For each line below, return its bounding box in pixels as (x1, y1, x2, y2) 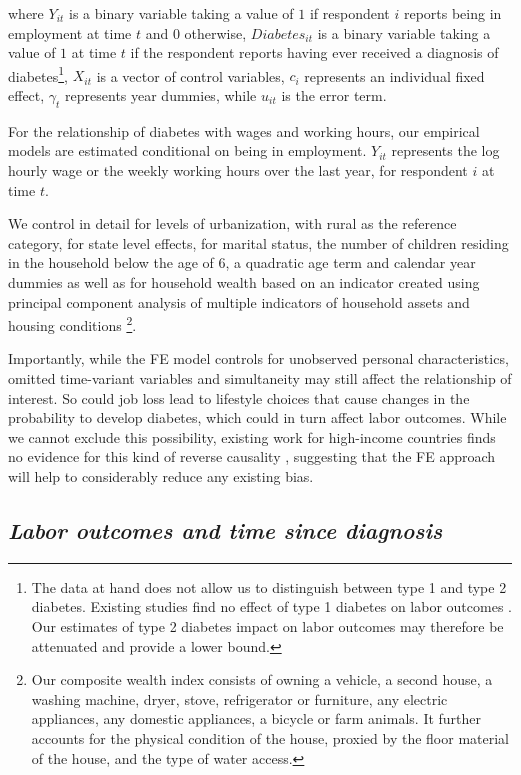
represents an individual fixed (304, 65, 485, 86)
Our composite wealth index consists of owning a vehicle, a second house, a (31, 669, 493, 690)
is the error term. (281, 85, 387, 106)
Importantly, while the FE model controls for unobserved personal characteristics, (8, 348, 509, 369)
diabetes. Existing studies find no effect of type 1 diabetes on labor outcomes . (31, 596, 512, 617)
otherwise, (184, 22, 247, 43)
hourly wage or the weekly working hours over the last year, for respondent (8, 160, 468, 181)
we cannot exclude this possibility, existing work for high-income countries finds (8, 426, 496, 447)
